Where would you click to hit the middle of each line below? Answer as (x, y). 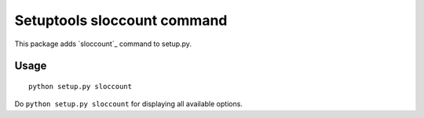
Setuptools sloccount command (121, 20)
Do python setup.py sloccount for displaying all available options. (129, 104)
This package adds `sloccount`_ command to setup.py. (103, 44)
